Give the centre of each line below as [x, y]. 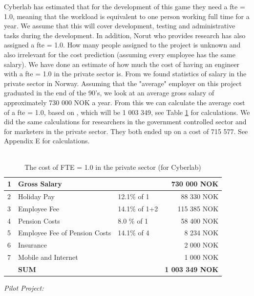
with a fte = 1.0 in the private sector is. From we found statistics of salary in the [125, 74]
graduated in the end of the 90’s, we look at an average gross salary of [109, 93]
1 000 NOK [201, 257]
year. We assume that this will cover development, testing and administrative [120, 26]
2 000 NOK [201, 245]
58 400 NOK [200, 220]
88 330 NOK [200, 196]
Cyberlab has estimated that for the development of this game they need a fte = [125, 6]
